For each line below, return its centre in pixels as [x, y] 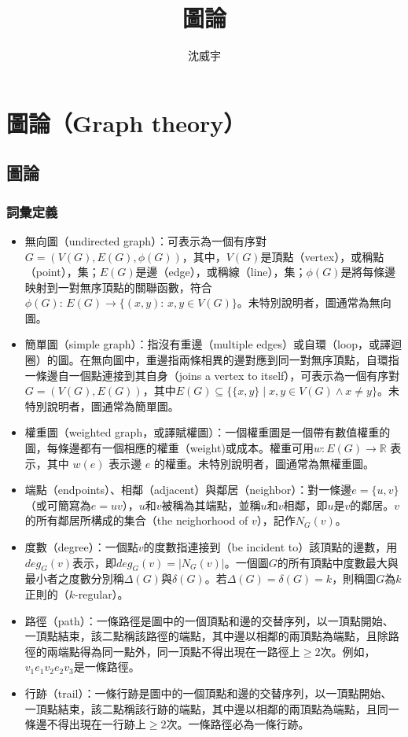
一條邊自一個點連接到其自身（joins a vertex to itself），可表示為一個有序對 [212, 375]
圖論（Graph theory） [126, 122]
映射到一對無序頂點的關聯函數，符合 [118, 287]
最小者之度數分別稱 [74, 579]
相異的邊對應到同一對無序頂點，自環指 [300, 360]
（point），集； [62, 272]
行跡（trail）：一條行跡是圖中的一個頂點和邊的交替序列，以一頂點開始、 [208, 693]
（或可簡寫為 [58, 505]
